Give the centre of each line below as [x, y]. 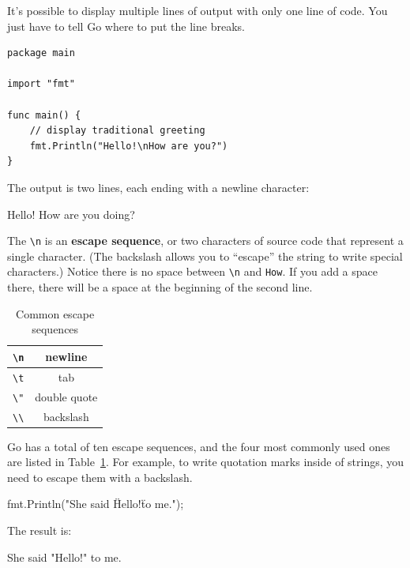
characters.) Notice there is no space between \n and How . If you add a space [193, 271]
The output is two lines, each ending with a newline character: [158, 187]
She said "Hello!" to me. [64, 557]
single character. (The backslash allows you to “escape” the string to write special [205, 256]
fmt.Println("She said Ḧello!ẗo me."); [96, 504]
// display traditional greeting [117, 131]
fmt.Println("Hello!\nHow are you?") [129, 146]
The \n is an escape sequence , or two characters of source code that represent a [205, 241]
